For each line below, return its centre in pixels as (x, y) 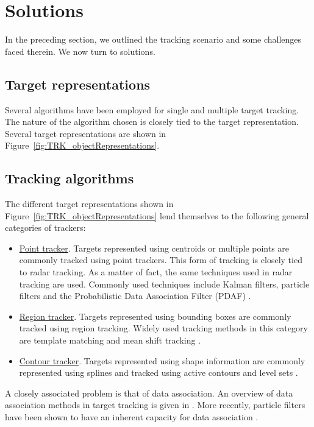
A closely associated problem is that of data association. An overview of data (149, 393)
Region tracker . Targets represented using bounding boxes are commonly (155, 316)
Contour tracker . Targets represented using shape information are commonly (162, 360)
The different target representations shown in (89, 204)
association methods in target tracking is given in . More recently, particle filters (155, 405)
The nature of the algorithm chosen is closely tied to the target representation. (152, 122)
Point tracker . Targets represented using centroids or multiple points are (154, 248)
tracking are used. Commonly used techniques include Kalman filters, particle (164, 284)
